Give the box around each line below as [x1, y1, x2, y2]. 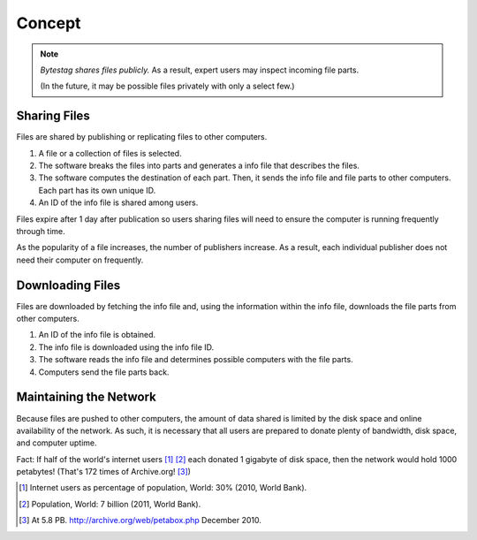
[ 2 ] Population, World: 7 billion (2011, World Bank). [19, 498, 201, 509]
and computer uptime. [16, 437, 97, 448]
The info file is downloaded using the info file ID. [38, 341, 215, 353]
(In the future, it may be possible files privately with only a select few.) [40, 80, 295, 92]
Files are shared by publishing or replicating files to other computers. [16, 132, 268, 142]
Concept [16, 13, 81, 33]
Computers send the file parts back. [38, 367, 170, 377]
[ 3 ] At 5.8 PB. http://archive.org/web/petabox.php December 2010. [19, 515, 262, 526]
